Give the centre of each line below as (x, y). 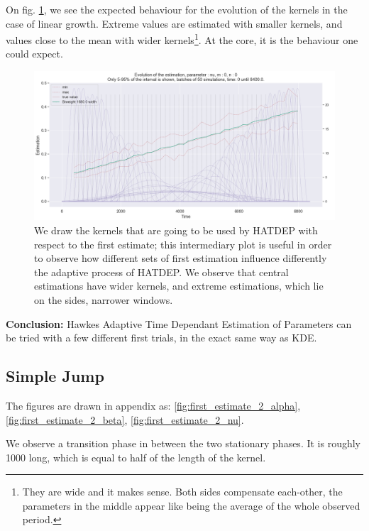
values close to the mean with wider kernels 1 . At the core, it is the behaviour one (182, 39)
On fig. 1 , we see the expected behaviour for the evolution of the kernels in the (177, 9)
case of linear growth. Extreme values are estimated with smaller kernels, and (174, 23)
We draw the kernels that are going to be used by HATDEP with (176, 230)
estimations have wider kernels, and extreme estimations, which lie (179, 286)
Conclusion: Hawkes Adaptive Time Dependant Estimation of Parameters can (179, 323)
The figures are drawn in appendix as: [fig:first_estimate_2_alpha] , (153, 405)
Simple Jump (55, 376)
